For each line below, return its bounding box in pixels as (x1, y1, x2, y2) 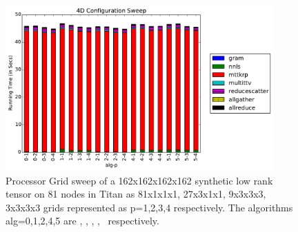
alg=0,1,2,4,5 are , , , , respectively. (6, 213, 159, 228)
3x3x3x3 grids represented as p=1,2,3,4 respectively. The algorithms (6, 200, 293, 214)
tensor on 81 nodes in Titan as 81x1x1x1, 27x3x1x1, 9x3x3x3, (6, 187, 266, 201)
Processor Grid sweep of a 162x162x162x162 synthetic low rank (6, 173, 273, 187)
